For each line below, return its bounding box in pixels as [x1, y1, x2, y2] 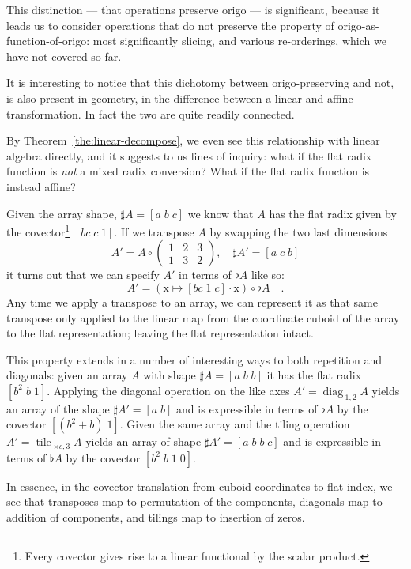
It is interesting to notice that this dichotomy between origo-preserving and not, [6, 74, 394, 91]
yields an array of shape [85, 433, 202, 450]
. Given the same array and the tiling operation [119, 416, 350, 432]
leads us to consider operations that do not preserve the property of [6, 17, 334, 33]
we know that [187, 205, 254, 221]
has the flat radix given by [269, 205, 397, 221]
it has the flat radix [266, 367, 362, 383]
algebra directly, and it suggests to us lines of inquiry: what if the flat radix [6, 147, 372, 164]
